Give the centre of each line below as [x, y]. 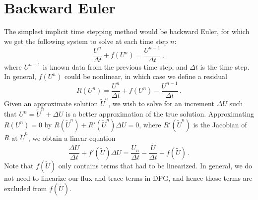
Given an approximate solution [51, 103]
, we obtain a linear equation [72, 138]
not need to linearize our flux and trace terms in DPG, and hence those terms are [128, 178]
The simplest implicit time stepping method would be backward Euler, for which [127, 31]
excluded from [26, 188]
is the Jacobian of [220, 124]
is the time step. [225, 66]
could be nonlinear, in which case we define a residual [146, 76]
